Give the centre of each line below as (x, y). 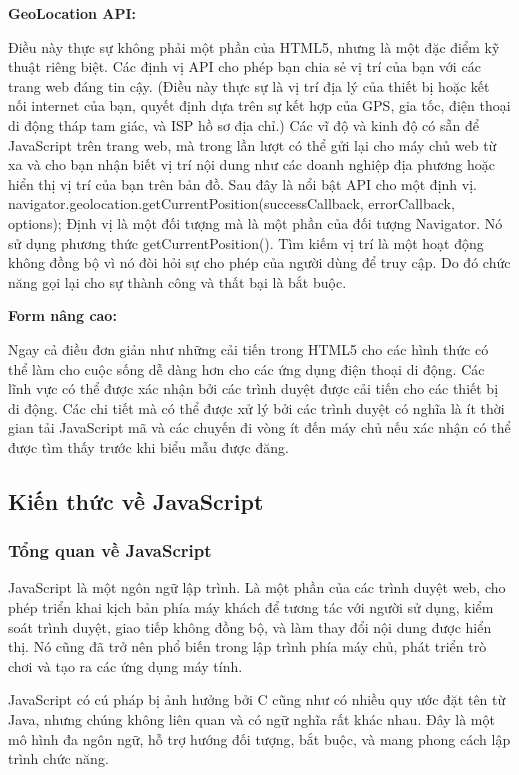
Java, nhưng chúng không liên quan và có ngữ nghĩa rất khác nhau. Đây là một (251, 719)
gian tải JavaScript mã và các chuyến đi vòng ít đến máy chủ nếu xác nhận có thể (259, 427)
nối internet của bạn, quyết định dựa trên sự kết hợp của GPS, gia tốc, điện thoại (259, 105)
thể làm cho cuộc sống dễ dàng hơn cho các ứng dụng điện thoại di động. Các (246, 368)
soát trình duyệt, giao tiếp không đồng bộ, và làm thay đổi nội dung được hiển (250, 626)
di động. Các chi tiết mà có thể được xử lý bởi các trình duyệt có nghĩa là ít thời (256, 407)
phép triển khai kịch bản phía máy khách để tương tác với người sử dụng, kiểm (251, 607)
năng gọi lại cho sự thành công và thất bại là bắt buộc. (177, 281)
